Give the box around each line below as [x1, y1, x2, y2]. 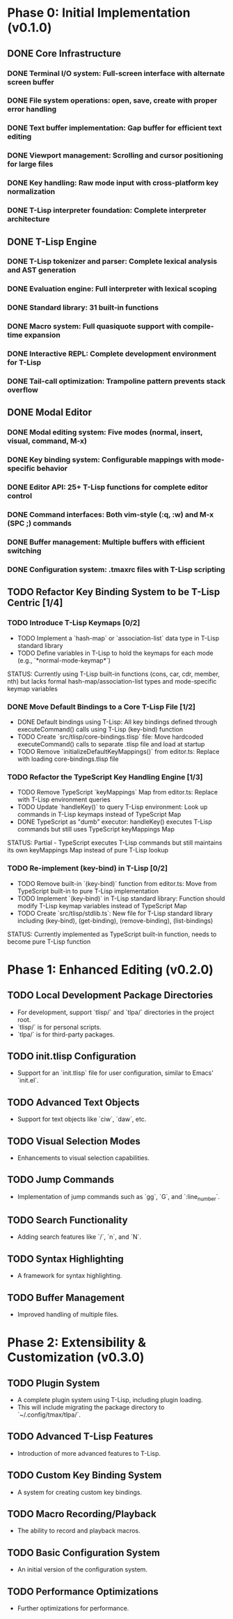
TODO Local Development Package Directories [7, 989, 214, 1002]
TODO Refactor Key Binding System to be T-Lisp [7, 586, 220, 598]
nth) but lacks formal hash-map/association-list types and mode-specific [7, 677, 217, 685]
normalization [7, 187, 56, 197]
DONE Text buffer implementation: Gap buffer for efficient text [7, 123, 223, 133]
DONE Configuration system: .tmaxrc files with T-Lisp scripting [7, 564, 225, 574]
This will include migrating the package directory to [17, 1403, 165, 1412]
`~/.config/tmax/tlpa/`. [17, 1410, 81, 1419]
